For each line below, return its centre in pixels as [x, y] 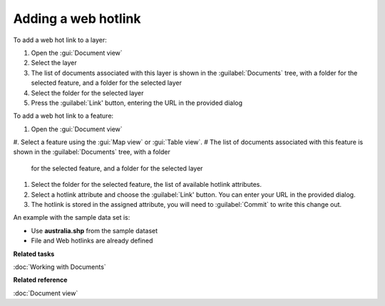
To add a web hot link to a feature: [63, 116]
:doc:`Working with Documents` [60, 267]
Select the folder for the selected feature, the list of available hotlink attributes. [146, 185]
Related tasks [34, 254]
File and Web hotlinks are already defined [92, 241]
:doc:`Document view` [46, 293]
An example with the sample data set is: [72, 218]
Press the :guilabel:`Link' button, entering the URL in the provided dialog [137, 103]
